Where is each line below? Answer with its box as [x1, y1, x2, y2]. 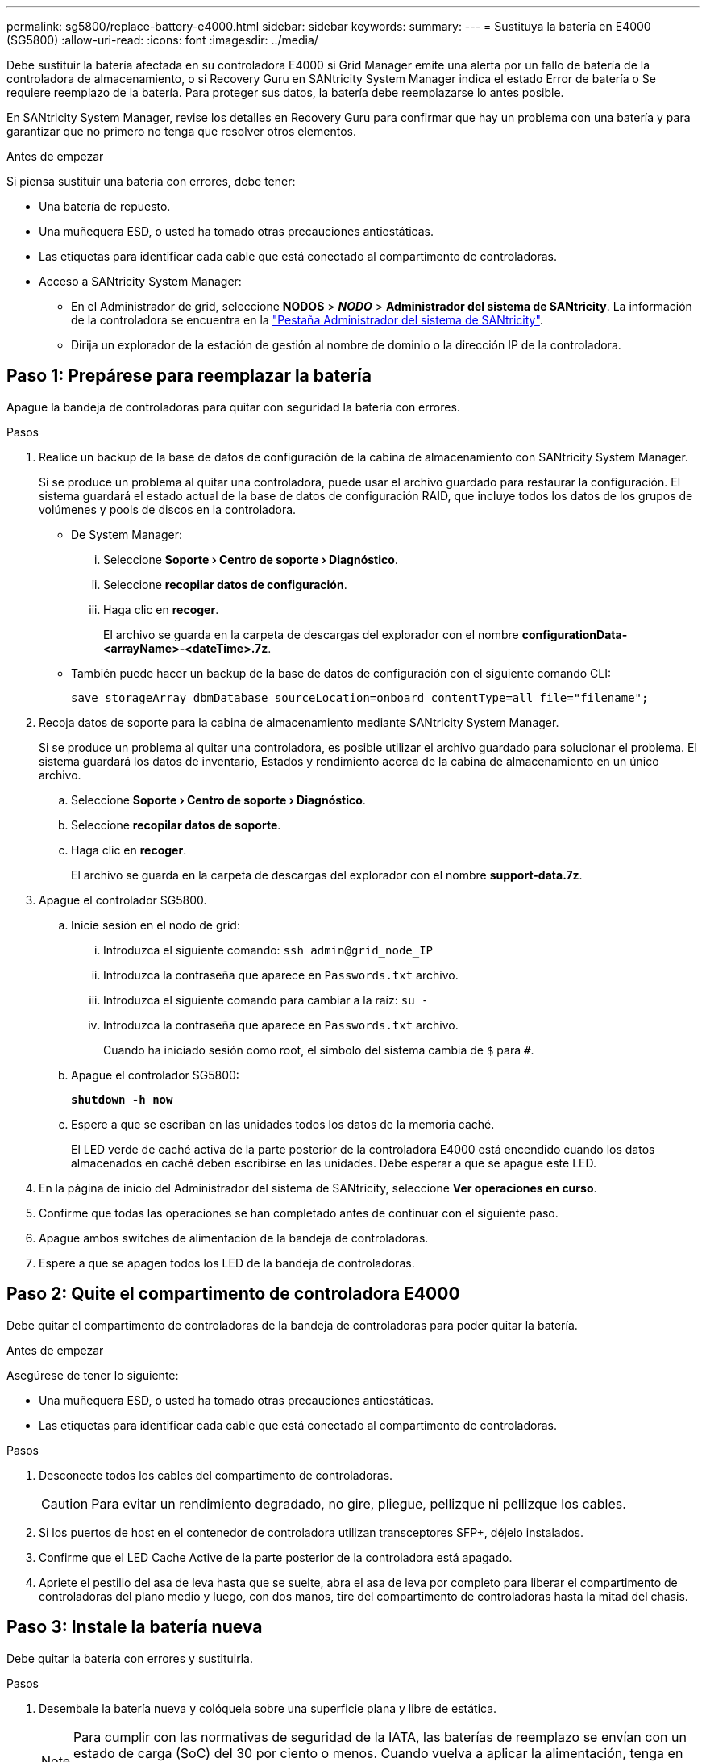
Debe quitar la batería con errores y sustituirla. [6, 1651, 253, 1665]
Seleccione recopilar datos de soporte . [71, 817, 281, 832]
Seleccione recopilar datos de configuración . [103, 577, 347, 591]
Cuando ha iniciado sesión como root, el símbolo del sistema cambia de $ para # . [103, 1042, 534, 1057]
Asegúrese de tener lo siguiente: [6, 1367, 179, 1382]
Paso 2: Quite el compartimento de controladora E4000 [6, 1284, 460, 1305]
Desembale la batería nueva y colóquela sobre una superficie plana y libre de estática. [39, 1701, 497, 1715]
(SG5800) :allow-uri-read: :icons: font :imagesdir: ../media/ [6, 33, 318, 47]
